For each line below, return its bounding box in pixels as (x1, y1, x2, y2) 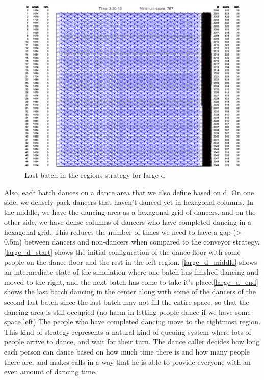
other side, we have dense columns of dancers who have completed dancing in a (4, 216, 251, 227)
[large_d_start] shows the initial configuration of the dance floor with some (4, 247, 241, 257)
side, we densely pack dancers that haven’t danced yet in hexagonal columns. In (4, 197, 254, 207)
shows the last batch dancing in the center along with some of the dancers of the (4, 286, 256, 297)
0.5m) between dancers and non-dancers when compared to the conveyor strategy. (4, 236, 260, 247)
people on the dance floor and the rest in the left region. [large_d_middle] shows (4, 256, 257, 267)
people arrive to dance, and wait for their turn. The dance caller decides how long (4, 336, 260, 347)
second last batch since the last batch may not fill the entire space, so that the (4, 296, 249, 307)
